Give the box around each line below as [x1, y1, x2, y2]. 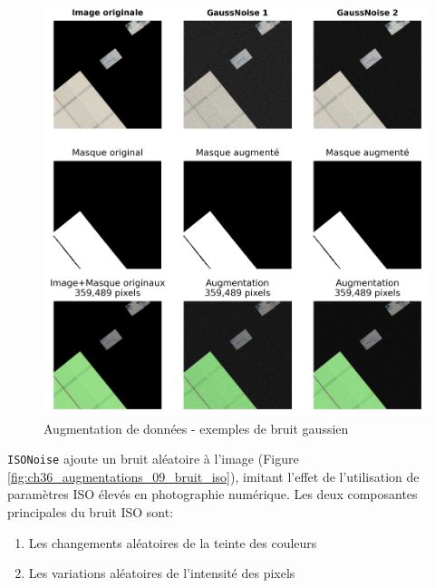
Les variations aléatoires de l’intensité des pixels [28, 563, 295, 583]
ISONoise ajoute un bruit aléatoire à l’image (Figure [7, 449, 299, 468]
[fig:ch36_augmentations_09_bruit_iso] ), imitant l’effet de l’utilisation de [7, 466, 420, 485]
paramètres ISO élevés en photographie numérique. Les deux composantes [7, 485, 418, 504]
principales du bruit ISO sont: [7, 502, 174, 521]
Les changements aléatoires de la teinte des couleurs [28, 533, 317, 552]
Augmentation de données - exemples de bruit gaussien [43, 418, 349, 437]
